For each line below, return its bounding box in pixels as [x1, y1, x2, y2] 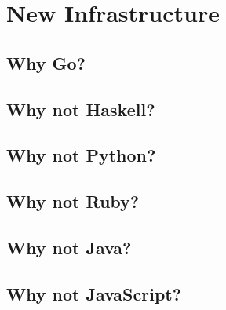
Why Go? [6, 50, 86, 75]
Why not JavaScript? [6, 281, 182, 305]
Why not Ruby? [6, 189, 140, 213]
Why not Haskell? [6, 97, 155, 121]
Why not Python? [6, 143, 156, 167]
